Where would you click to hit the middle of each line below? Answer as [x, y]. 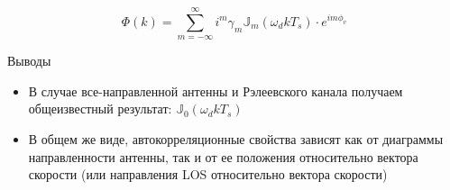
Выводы [29, 61]
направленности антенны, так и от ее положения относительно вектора [223, 156]
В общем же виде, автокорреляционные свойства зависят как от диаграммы [236, 138]
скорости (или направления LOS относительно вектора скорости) [208, 174]
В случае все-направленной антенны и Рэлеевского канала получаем [216, 90]
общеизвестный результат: [100, 109]
